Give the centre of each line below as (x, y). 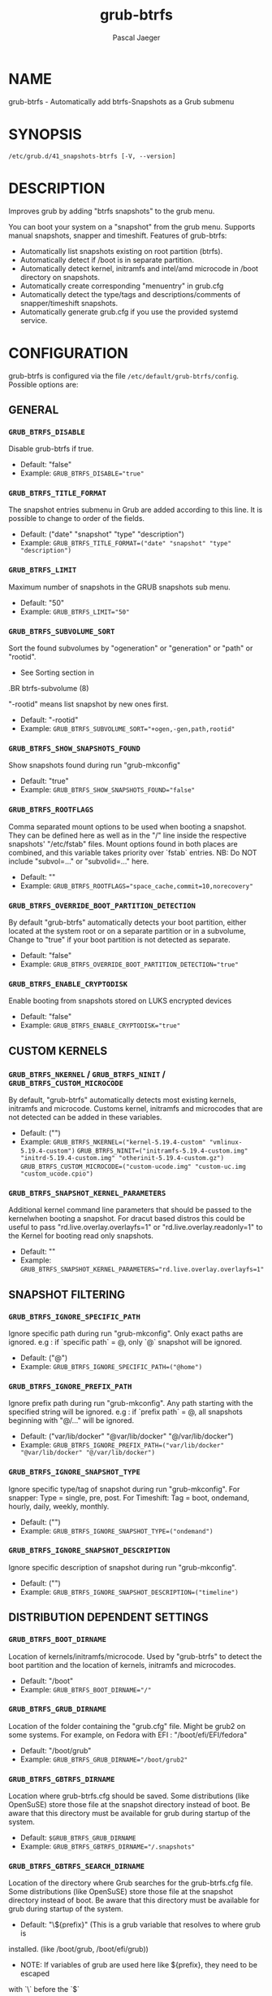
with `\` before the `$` (44, 1989)
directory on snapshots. (60, 277)
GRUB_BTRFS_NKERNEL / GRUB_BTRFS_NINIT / (87, 1074)
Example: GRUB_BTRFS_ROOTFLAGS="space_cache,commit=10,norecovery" (136, 886)
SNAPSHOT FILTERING (67, 1295)
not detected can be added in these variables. (85, 1117)
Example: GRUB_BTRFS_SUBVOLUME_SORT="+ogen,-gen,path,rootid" (127, 729)
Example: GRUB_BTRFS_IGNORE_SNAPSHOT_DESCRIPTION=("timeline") (130, 1591)
